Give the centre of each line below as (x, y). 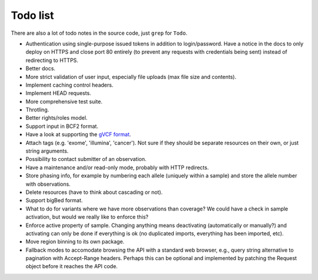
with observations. (48, 184)
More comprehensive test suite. (64, 101)
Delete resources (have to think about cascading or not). (94, 192)
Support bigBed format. (54, 200)
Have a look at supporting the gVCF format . (78, 134)
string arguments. (47, 151)
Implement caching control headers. (69, 85)
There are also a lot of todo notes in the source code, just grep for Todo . (99, 33)
